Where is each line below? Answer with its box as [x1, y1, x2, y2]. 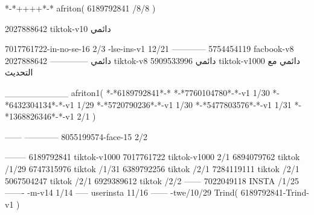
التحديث [5, 66, 33, 79]
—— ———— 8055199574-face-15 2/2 [5, 130, 148, 143]
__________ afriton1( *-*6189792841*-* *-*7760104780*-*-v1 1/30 [5, 86, 270, 98]
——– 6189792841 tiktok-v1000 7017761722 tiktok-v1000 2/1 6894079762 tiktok [5, 150, 300, 163]
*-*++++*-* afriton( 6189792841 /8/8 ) [5, 2, 156, 14]
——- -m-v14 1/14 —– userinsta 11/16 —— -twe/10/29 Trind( [5, 186, 238, 199]
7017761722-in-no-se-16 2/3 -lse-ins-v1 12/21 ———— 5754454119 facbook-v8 [5, 42, 294, 55]
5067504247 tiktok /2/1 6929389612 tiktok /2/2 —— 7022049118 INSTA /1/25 [5, 174, 299, 187]
